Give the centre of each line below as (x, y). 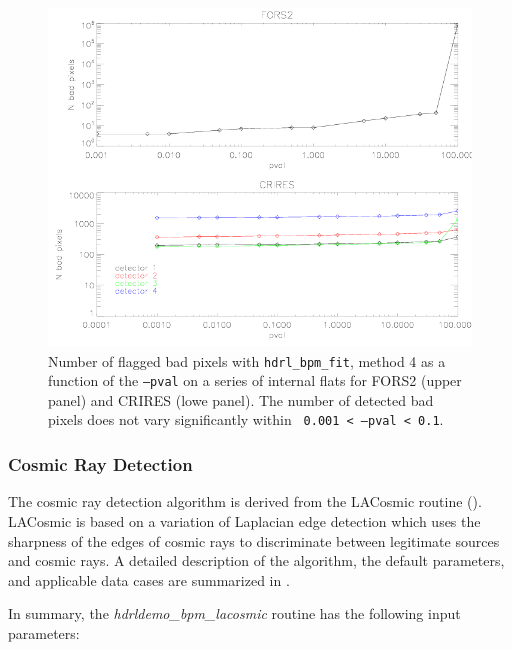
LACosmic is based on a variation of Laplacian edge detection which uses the (244, 520)
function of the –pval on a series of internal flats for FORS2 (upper (255, 380)
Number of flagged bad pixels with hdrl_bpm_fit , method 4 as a (247, 360)
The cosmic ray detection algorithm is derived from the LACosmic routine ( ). (245, 501)
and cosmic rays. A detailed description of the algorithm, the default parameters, (256, 560)
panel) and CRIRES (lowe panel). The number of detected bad (241, 399)
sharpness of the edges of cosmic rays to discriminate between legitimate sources (254, 540)
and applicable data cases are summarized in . (149, 579)
